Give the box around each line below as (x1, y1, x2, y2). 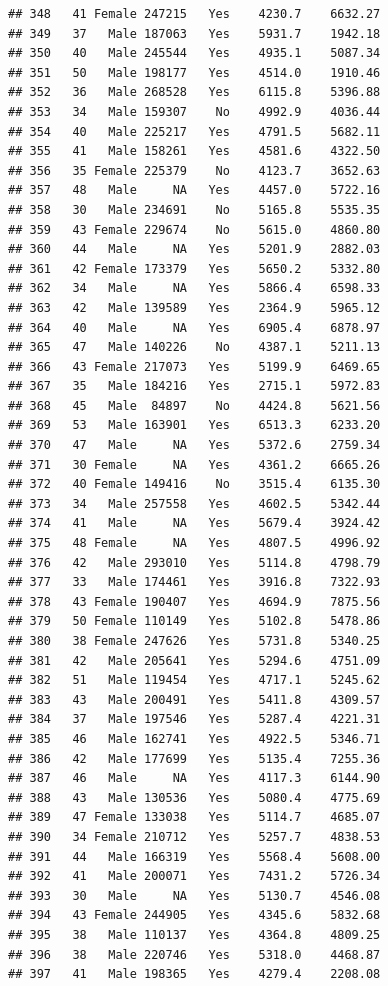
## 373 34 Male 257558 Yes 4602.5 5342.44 (8, 496, 381, 511)
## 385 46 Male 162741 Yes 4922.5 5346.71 (8, 731, 381, 746)
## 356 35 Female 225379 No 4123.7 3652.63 (8, 163, 381, 178)
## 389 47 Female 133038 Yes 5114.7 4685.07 (8, 810, 381, 825)
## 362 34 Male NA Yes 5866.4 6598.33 (8, 281, 381, 296)
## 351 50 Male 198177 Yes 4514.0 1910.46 (8, 65, 381, 80)
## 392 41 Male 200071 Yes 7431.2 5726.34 (8, 869, 381, 884)
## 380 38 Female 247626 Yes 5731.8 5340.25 (8, 634, 381, 648)
